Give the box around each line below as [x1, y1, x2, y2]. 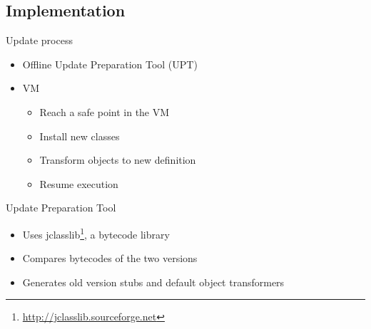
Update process [6, 33, 73, 48]
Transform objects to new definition [39, 152, 196, 167]
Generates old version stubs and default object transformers [22, 274, 285, 289]
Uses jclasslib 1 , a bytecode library [22, 224, 170, 241]
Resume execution [39, 176, 118, 191]
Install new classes [39, 128, 120, 143]
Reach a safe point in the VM [39, 104, 170, 119]
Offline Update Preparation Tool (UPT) [22, 56, 198, 71]
